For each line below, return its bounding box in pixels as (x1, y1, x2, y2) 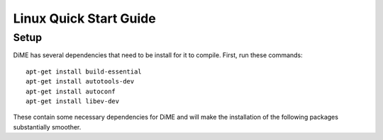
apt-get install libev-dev (26, 97, 120, 105)
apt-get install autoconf (26, 87, 116, 95)
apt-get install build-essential (26, 67, 142, 76)
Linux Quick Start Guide (13, 11, 156, 26)
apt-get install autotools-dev (26, 78, 135, 86)
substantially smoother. (13, 122, 82, 131)
